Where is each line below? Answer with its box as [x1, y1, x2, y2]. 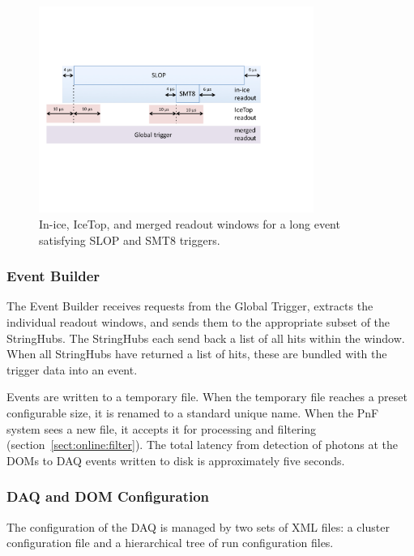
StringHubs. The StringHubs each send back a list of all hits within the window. [6, 329, 405, 346]
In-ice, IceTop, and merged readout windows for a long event [39, 215, 340, 232]
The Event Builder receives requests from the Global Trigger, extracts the [6, 297, 373, 314]
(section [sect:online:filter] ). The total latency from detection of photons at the [6, 436, 398, 453]
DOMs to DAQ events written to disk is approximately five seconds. [6, 451, 345, 468]
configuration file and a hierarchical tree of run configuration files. [6, 534, 334, 551]
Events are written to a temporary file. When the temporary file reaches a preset [6, 388, 408, 405]
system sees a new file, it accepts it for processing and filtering [6, 420, 317, 437]
